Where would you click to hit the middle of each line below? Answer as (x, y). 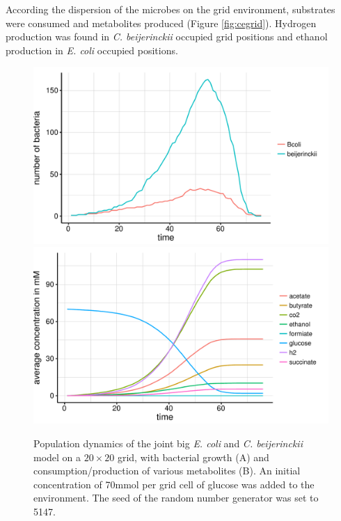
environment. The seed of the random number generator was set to (176, 498)
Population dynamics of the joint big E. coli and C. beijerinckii (168, 443)
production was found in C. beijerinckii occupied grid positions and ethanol (167, 37)
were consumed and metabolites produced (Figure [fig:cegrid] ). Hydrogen (161, 23)
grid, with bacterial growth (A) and (193, 457)
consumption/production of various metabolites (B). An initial (167, 471)
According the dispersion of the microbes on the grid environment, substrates (170, 9)
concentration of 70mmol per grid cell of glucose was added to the (174, 484)
